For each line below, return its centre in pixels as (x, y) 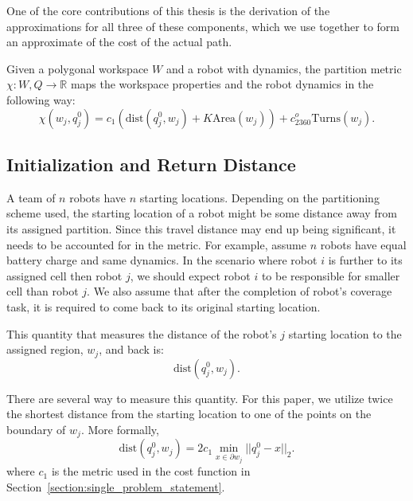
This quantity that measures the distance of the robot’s (142, 333)
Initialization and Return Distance (151, 164)
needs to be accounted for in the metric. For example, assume (156, 244)
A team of (31, 197)
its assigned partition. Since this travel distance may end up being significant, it (201, 228)
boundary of (36, 429)
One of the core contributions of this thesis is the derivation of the (168, 10)
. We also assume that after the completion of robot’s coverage (240, 291)
